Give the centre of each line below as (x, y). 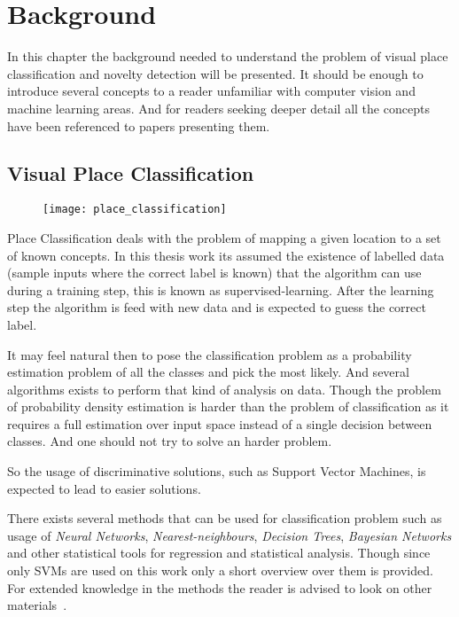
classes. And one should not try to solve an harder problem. (170, 441)
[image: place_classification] (135, 210)
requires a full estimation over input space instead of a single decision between (220, 423)
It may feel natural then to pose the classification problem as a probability (210, 354)
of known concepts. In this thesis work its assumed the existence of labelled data (226, 255)
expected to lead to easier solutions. (104, 488)
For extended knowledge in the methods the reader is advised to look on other (220, 587)
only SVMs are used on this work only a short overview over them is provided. (220, 570)
